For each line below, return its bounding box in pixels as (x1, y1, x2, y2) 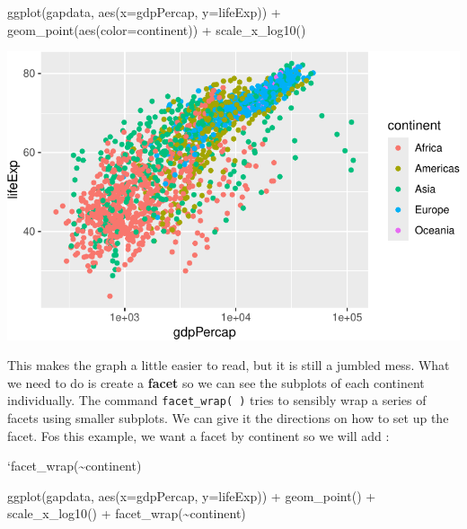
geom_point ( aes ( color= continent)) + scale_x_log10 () (7, 20, 306, 39)
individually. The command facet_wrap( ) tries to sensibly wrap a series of (7, 391, 427, 410)
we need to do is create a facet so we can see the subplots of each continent (7, 373, 425, 392)
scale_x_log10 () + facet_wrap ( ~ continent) (7, 504, 246, 523)
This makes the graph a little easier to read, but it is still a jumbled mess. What (7, 356, 450, 375)
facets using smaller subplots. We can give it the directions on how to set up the (7, 408, 449, 427)
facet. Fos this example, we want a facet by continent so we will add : (7, 426, 390, 445)
